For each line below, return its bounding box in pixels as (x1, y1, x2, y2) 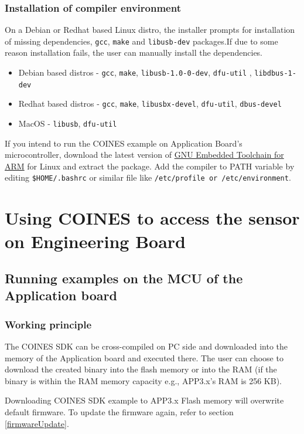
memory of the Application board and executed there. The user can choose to (5, 351, 283, 364)
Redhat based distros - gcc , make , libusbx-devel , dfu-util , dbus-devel (18, 97, 282, 110)
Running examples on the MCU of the (5, 269, 243, 287)
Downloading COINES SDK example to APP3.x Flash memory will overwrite (5, 394, 284, 406)
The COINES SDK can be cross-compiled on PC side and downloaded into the (5, 340, 288, 352)
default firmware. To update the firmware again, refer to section (5, 406, 234, 418)
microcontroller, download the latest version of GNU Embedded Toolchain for (5, 148, 284, 161)
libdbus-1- (254, 69, 296, 78)
